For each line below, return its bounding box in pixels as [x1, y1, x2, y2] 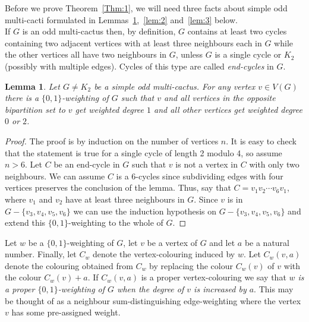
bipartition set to [5, 103, 65, 115]
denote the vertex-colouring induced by [92, 248, 235, 260]
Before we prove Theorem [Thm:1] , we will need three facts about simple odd [5, 2, 288, 14]
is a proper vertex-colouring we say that [141, 271, 286, 283]
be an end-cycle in [53, 158, 120, 171]
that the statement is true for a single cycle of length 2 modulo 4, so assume [5, 146, 282, 159]
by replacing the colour [149, 259, 233, 272]
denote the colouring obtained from [5, 259, 133, 272]
